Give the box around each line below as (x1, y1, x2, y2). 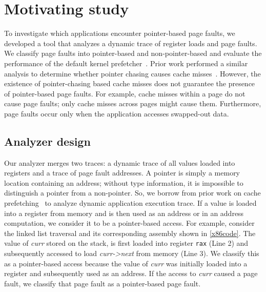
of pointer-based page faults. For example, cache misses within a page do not (4, 88, 245, 99)
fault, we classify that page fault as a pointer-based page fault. (4, 278, 201, 288)
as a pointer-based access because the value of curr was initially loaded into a (4, 258, 248, 268)
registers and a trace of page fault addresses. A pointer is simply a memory (4, 167, 240, 178)
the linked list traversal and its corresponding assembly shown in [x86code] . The (4, 227, 256, 238)
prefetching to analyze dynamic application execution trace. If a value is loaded (4, 198, 257, 208)
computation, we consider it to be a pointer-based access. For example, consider (4, 218, 255, 228)
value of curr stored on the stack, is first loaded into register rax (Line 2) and (4, 238, 249, 248)
